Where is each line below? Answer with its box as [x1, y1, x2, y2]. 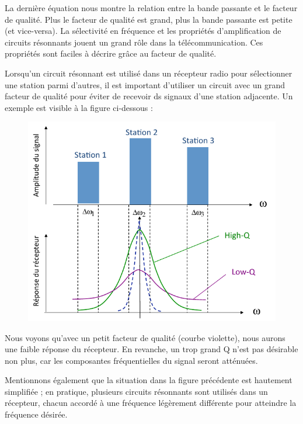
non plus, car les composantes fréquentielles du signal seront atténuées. [5, 354, 258, 366]
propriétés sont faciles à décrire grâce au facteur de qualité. [5, 47, 217, 60]
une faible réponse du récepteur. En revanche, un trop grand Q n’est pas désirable [5, 343, 298, 355]
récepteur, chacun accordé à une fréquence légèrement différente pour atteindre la [5, 397, 297, 409]
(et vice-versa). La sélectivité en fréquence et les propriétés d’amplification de [5, 25, 281, 37]
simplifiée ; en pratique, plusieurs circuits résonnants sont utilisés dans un [5, 385, 268, 397]
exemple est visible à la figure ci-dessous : [5, 101, 153, 113]
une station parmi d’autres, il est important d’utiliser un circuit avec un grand [5, 78, 285, 91]
